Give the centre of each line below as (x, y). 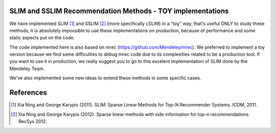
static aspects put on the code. (42, 38)
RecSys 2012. (33, 121)
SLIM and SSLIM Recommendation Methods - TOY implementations (119, 11)
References (28, 93)
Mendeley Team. (27, 69)
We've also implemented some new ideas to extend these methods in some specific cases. (105, 78)
